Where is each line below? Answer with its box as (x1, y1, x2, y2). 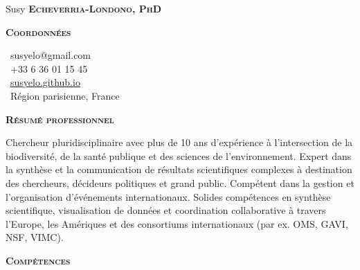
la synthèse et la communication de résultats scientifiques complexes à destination (6, 162, 352, 177)
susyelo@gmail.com (10, 48, 91, 62)
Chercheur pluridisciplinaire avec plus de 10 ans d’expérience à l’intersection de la (6, 135, 353, 150)
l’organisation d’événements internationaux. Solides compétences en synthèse (6, 189, 331, 204)
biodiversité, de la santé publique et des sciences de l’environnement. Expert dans (6, 148, 352, 163)
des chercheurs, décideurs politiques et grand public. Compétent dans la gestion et (6, 175, 354, 190)
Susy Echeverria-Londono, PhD (6, 1, 162, 15)
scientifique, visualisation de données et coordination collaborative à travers (6, 203, 326, 217)
